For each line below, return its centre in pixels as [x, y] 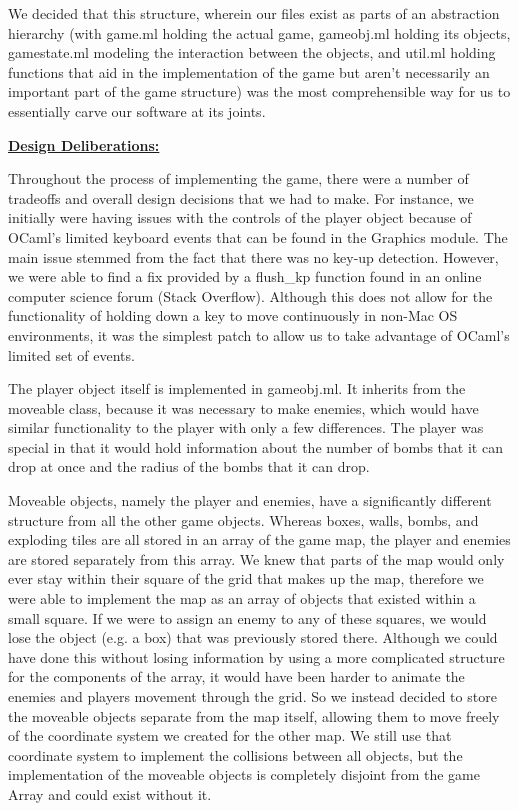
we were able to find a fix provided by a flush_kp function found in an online [245, 276]
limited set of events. [71, 354]
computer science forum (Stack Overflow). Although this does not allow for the [250, 295]
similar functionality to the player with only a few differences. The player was [246, 427]
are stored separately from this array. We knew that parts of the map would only [256, 558]
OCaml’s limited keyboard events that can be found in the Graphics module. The [258, 236]
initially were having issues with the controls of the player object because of [240, 217]
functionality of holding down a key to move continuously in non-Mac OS [233, 315]
